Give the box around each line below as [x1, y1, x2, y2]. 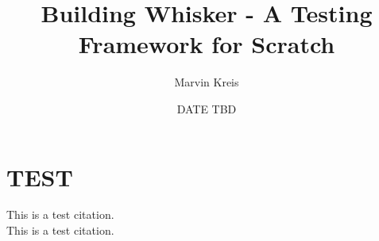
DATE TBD [176, 100, 237, 117]
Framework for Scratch [78, 28, 335, 60]
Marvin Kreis [174, 74, 239, 90]
